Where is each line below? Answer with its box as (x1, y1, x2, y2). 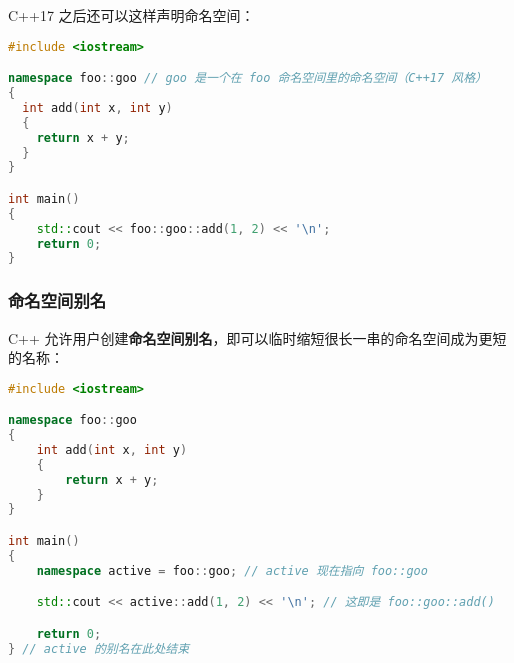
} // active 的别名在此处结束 (8, 641, 190, 656)
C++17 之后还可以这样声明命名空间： (8, 5, 255, 25)
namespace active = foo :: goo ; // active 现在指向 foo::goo (36, 563, 428, 578)
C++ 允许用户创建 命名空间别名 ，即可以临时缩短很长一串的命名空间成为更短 (8, 327, 507, 348)
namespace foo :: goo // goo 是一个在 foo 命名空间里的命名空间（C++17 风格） (8, 71, 487, 86)
